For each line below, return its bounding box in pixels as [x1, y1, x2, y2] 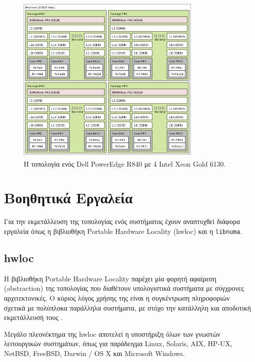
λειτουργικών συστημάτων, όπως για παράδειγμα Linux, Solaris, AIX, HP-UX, [4, 338, 232, 349]
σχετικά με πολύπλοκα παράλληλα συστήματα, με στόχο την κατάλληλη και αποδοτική [4, 302, 251, 313]
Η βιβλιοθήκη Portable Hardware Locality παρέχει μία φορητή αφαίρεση [4, 273, 217, 283]
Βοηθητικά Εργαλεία [4, 187, 133, 208]
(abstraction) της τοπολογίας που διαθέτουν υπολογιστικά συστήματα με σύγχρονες [4, 283, 244, 293]
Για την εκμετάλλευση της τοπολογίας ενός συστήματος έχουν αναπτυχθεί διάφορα [4, 216, 240, 226]
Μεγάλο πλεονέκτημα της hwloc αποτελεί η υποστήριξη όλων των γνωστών [4, 328, 220, 339]
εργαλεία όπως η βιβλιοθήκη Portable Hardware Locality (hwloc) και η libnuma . [4, 226, 242, 236]
